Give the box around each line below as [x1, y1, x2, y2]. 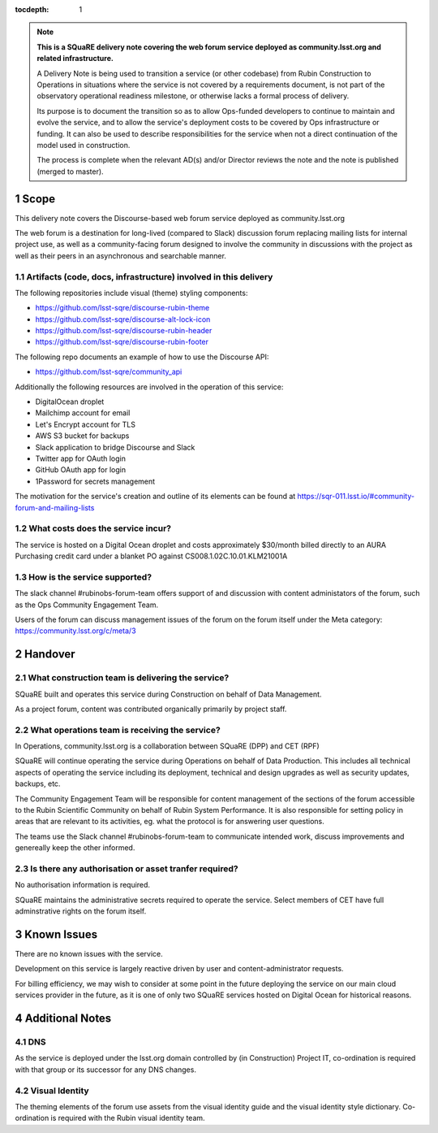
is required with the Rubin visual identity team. [50, 1113, 206, 1123]
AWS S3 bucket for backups [35, 431, 130, 441]
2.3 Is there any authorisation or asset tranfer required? [15, 862, 238, 874]
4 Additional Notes [15, 1012, 112, 1026]
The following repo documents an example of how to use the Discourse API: [15, 352, 269, 362]
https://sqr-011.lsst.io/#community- [297, 492, 415, 501]
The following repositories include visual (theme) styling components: [15, 288, 248, 297]
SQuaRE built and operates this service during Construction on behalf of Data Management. [15, 689, 322, 699]
